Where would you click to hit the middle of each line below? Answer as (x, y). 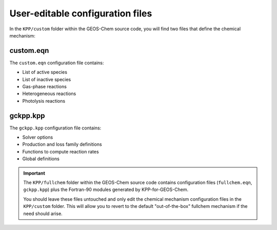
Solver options (38, 137)
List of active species (45, 72)
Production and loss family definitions (62, 144)
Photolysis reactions (44, 101)
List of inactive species (47, 79)
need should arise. (43, 214)
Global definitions (41, 159)
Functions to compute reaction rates (61, 151)
